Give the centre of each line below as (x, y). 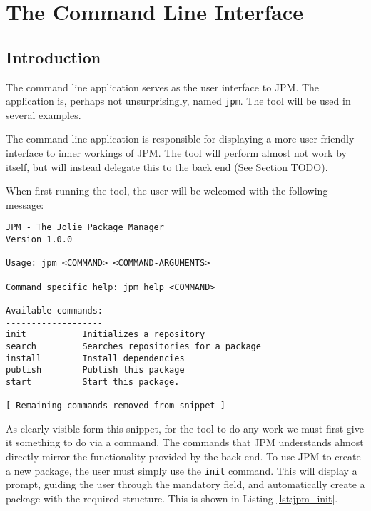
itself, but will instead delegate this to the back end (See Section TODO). (167, 166)
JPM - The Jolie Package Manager (85, 228)
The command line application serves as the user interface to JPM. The (163, 87)
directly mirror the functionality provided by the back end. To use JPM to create (183, 456)
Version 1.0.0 (39, 240)
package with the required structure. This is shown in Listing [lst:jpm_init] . (172, 498)
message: (25, 204)
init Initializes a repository (106, 335)
